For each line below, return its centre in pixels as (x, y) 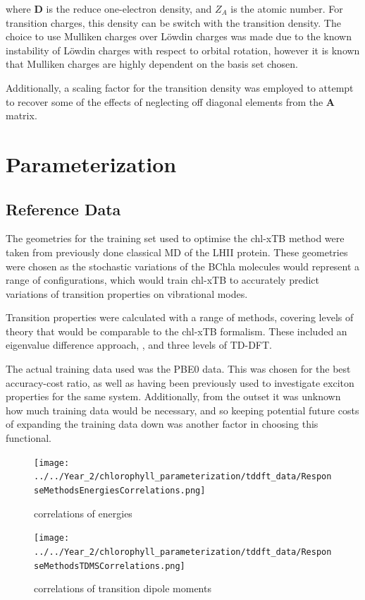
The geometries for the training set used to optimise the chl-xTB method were (175, 238)
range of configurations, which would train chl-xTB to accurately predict (162, 280)
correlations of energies (83, 513)
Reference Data (63, 209)
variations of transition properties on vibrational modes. (127, 293)
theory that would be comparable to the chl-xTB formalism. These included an (177, 331)
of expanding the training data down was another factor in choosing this (162, 424)
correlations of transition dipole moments (123, 588)
